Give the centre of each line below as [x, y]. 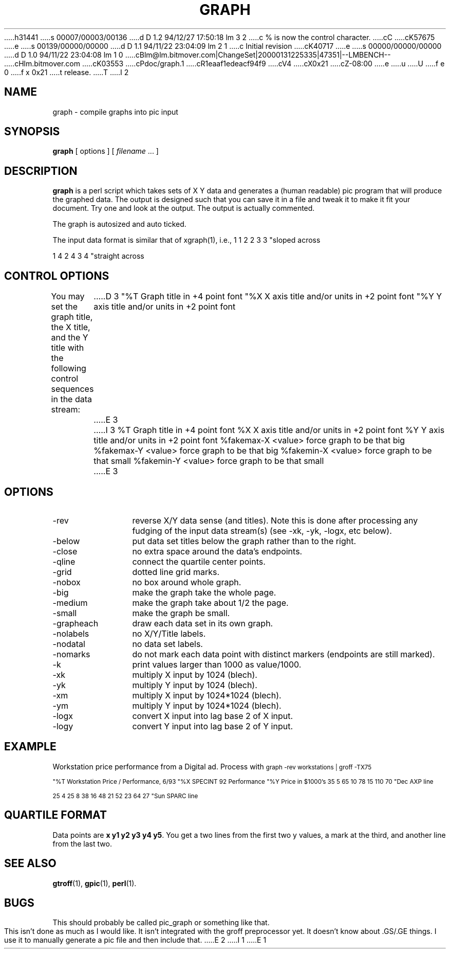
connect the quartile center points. [199, 561]
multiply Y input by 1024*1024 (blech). [207, 705]
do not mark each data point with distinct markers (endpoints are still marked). [284, 654]
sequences [72, 389]
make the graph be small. [181, 613]
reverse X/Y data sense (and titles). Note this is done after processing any [275, 520]
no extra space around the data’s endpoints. [217, 551]
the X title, [71, 327]
